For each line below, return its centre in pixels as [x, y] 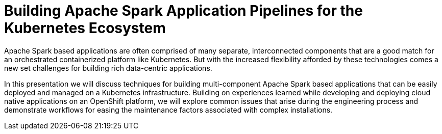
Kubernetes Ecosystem [85, 28]
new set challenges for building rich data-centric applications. [108, 68]
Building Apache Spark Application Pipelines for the [183, 11]
